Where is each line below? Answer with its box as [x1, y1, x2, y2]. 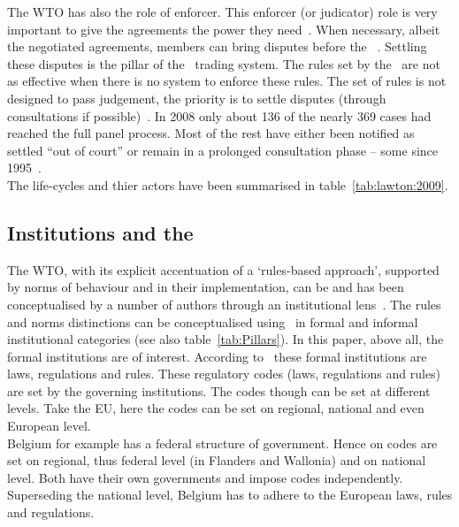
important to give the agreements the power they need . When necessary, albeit [7, 19, 440, 38]
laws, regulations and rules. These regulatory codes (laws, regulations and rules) [7, 364, 441, 383]
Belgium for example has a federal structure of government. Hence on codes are [7, 433, 438, 452]
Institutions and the [7, 218, 194, 246]
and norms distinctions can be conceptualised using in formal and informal [7, 312, 418, 331]
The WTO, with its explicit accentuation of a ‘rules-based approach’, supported [7, 260, 440, 279]
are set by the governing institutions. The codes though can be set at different [7, 381, 431, 400]
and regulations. [7, 503, 95, 522]
